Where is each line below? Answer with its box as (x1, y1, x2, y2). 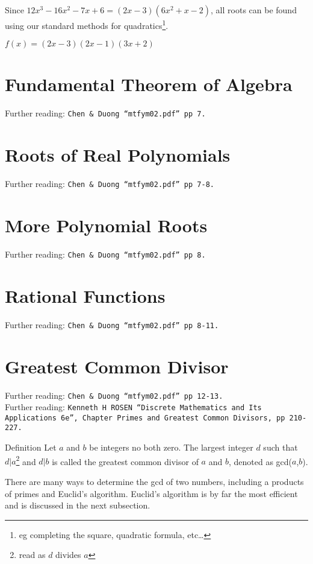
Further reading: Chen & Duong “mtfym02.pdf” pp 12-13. (5, 388, 223, 401)
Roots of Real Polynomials (5, 142, 231, 167)
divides (55, 548, 81, 561)
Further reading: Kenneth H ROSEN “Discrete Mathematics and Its (5, 401, 262, 413)
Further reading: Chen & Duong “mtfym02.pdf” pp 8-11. (5, 318, 219, 331)
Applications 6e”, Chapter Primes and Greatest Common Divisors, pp (5, 413, 285, 422)
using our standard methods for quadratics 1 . (5, 17, 169, 31)
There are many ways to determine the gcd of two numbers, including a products (5, 475, 304, 487)
